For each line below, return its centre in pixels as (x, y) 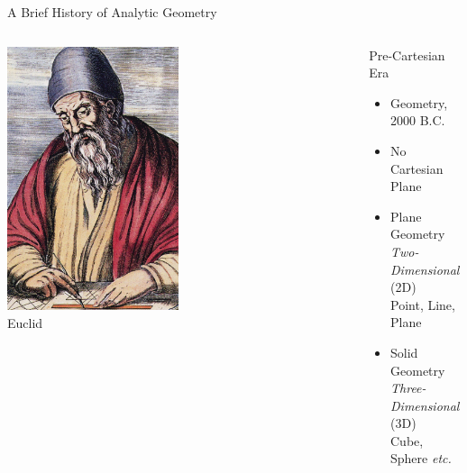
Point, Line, (423, 304)
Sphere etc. (421, 458)
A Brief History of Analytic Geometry (112, 12)
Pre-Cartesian (407, 55)
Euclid (25, 323)
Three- (408, 388)
